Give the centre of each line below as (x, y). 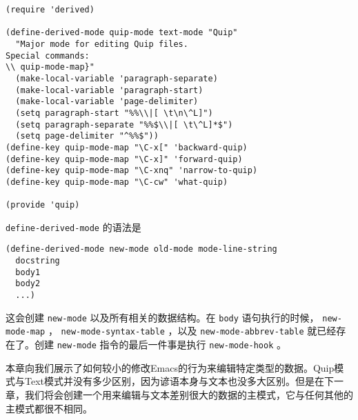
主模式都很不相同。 (49, 408)
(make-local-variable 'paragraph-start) (109, 90)
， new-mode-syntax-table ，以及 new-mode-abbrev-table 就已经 (192, 331)
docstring (38, 261)
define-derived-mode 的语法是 (73, 227)
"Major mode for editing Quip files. (102, 44)
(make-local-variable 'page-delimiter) (107, 102)
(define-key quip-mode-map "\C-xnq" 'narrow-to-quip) (132, 171)
